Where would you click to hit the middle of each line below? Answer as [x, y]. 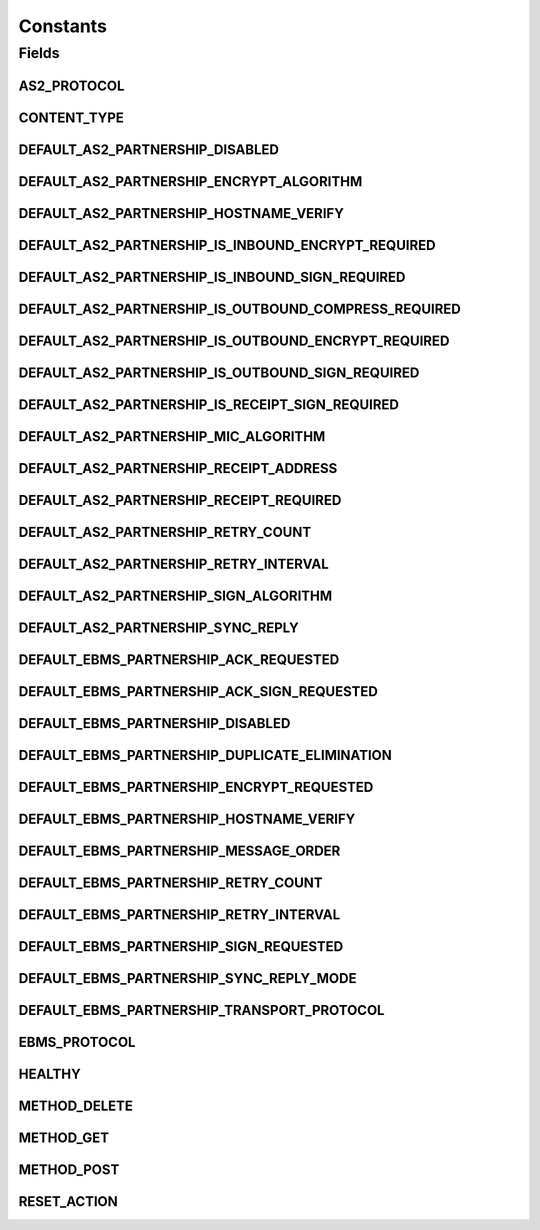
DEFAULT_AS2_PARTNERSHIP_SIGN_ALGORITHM [175, 595]
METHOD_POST [69, 1170]
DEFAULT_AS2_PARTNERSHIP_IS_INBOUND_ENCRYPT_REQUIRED [227, 245]
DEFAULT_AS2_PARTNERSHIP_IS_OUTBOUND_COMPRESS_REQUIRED [240, 308]
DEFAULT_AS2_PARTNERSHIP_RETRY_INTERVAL [173, 563]
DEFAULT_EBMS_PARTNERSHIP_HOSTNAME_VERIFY [187, 818]
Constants [62, 26]
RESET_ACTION [68, 1201]
